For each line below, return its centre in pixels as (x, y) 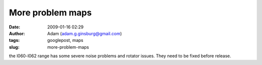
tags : (14, 40)
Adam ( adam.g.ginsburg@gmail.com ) (85, 33)
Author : (17, 33)
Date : (15, 27)
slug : (14, 47)
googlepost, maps (65, 40)
